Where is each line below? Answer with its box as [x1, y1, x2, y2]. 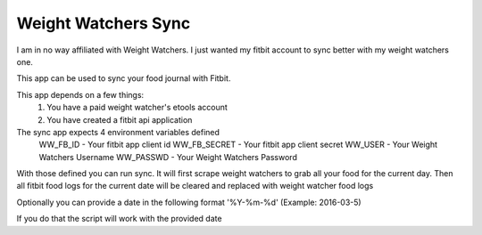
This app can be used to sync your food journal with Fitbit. [16, 73, 231, 84]
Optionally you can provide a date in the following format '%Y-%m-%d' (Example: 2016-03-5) [16, 197, 361, 207]
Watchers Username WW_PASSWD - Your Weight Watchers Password [38, 151, 298, 162]
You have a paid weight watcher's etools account [46, 102, 228, 113]
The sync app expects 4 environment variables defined [16, 126, 220, 137]
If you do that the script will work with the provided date [16, 214, 222, 224]
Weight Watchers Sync [16, 13, 191, 33]
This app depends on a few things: [16, 89, 145, 100]
